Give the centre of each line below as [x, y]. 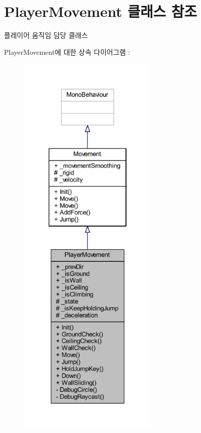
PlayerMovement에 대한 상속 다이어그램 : [67, 52]
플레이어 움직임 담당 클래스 [46, 35]
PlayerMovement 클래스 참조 [100, 11]
